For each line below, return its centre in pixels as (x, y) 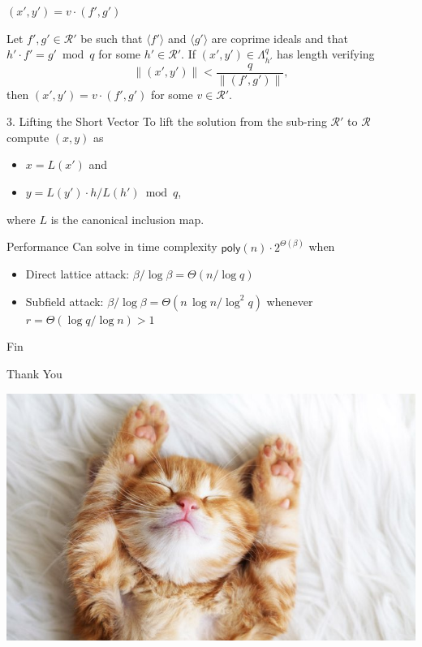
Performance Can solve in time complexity (112, 246)
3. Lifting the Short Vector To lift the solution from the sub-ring (167, 121)
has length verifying (325, 54)
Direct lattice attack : (78, 274)
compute (28, 137)
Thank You (34, 374)
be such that (112, 38)
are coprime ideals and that (280, 38)
